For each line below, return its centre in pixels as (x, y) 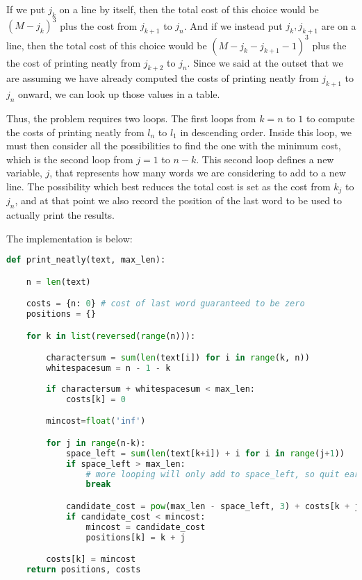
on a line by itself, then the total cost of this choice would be (189, 9)
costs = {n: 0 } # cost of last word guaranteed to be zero (165, 304)
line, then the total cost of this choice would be (107, 45)
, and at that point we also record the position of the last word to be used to (179, 200)
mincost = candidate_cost (146, 527)
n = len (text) (58, 282)
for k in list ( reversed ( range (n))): (111, 336)
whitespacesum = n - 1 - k (108, 368)
